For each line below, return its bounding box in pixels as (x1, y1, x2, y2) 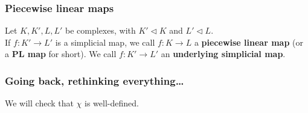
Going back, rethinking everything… (5, 73, 184, 88)
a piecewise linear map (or (194, 35, 303, 48)
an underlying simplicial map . (161, 47, 286, 60)
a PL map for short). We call (5, 47, 117, 60)
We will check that (5, 97, 74, 109)
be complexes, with (65, 24, 136, 37)
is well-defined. (85, 97, 139, 109)
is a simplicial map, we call (55, 35, 155, 48)
